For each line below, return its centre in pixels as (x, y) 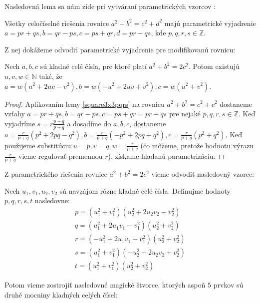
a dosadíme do (89, 123)
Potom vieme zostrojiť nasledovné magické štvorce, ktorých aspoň (105, 285)
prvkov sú (228, 285)
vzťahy (15, 114)
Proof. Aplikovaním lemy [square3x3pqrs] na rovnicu (85, 104)
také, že (51, 76)
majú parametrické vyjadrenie (210, 23)
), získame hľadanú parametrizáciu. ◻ (166, 156)
